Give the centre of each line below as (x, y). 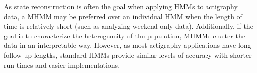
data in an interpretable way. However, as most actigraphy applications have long (128, 45)
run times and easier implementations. (62, 64)
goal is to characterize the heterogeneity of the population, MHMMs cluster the (125, 35)
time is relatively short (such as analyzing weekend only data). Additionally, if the (128, 26)
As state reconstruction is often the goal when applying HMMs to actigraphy (121, 6)
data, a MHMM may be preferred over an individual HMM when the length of (123, 16)
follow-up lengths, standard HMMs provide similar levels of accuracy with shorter (128, 55)
